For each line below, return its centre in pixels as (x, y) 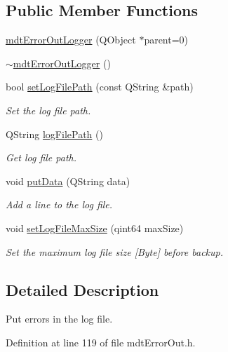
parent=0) (166, 40)
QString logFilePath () (54, 134)
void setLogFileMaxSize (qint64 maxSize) (95, 228)
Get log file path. (41, 157)
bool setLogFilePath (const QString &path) (100, 87)
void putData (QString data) (68, 181)
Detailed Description (82, 289)
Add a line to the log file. (59, 204)
